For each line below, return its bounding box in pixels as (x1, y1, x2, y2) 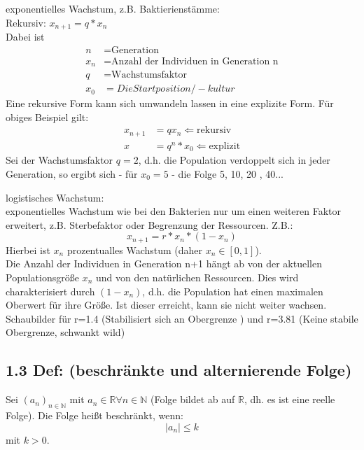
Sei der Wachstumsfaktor (6, 153, 113, 167)
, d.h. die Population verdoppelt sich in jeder (138, 153, 330, 167)
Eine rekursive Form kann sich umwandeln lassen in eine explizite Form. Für (6, 96, 334, 111)
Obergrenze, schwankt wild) (6, 325, 125, 339)
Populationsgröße (6, 269, 79, 284)
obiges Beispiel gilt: (6, 109, 89, 124)
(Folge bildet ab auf (150, 392, 235, 407)
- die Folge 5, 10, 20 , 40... (171, 166, 283, 181)
